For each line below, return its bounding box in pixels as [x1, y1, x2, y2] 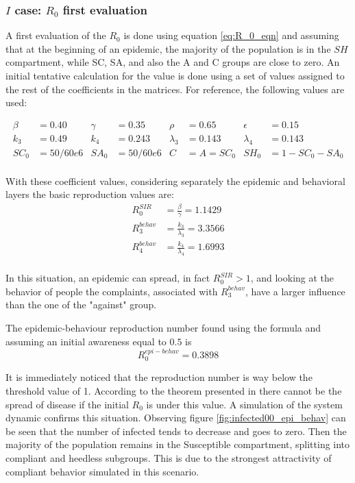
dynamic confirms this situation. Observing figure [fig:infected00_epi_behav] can [5, 410, 346, 425]
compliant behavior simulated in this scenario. [5, 464, 199, 478]
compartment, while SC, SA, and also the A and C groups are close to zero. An [5, 55, 340, 69]
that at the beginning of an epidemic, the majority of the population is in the [5, 41, 331, 55]
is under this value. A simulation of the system [146, 397, 343, 411]
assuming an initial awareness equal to [5, 334, 167, 348]
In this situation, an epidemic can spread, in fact [5, 271, 210, 285]
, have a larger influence [245, 284, 345, 298]
